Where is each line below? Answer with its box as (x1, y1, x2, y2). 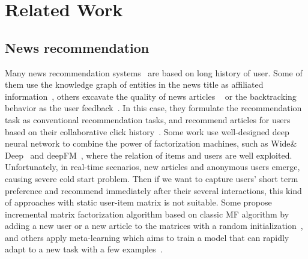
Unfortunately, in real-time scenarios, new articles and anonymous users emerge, (5, 160, 300, 173)
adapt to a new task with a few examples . (5, 243, 163, 255)
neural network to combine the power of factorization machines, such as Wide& (5, 137, 297, 150)
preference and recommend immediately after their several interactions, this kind (5, 184, 302, 197)
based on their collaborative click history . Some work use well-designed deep (5, 125, 289, 138)
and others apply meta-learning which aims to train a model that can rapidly (5, 231, 289, 243)
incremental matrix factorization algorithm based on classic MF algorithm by (5, 207, 289, 220)
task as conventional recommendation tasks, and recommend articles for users (5, 113, 291, 126)
